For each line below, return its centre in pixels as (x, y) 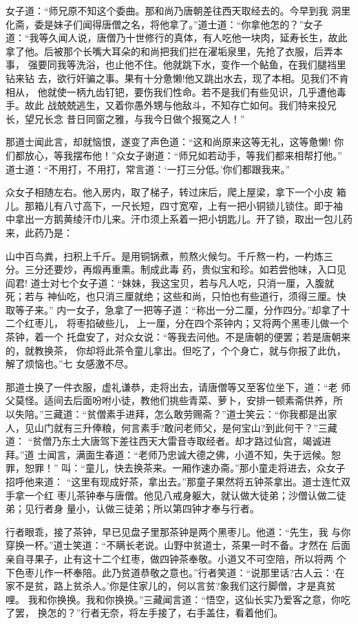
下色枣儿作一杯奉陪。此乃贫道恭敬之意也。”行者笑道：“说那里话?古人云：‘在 (175, 572)
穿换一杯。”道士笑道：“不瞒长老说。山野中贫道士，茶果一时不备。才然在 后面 (178, 545)
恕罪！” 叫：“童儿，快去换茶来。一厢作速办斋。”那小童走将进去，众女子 (185, 468)
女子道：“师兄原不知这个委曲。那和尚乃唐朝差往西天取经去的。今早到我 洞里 (178, 10)
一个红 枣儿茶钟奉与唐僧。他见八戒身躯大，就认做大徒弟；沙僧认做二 (180, 495)
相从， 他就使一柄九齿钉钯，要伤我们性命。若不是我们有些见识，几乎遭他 (171, 91)
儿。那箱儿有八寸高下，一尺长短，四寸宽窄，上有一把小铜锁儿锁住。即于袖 (174, 205)
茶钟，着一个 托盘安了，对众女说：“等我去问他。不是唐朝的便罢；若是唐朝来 (178, 337)
